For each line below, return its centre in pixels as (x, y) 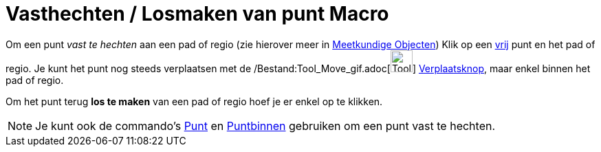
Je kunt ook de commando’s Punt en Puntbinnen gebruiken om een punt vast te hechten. (265, 126)
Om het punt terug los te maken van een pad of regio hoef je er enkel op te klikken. (194, 101)
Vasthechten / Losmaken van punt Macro (197, 14)
